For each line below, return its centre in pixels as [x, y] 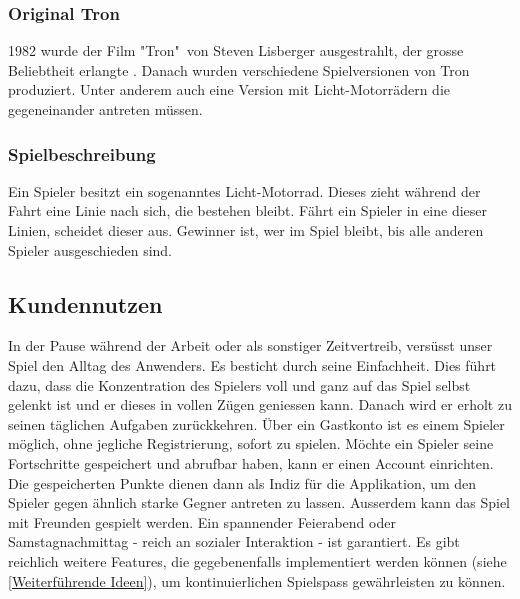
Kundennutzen [85, 303]
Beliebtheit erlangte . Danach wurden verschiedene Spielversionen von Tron [239, 69]
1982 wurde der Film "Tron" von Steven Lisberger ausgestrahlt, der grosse [236, 50]
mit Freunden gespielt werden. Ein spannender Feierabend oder [202, 521]
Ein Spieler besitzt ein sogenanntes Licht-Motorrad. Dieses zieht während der [244, 190]
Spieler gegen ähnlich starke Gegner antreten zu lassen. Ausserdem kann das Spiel [259, 502]
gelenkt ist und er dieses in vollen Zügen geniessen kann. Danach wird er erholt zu [260, 404]
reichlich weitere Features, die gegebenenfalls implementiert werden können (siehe [257, 560]
